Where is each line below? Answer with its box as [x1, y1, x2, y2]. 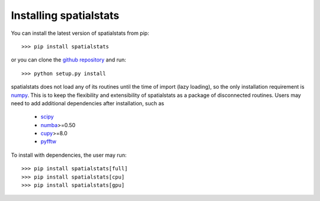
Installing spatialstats [11, 9, 120, 22]
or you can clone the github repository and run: [11, 56, 127, 63]
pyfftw [40, 138, 56, 145]
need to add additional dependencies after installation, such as [11, 99, 164, 106]
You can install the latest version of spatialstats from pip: [11, 30, 149, 37]
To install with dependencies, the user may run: [11, 151, 127, 158]
